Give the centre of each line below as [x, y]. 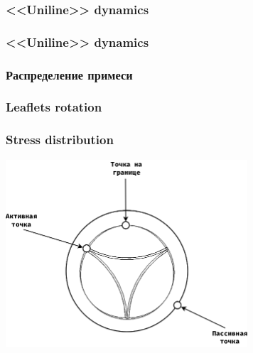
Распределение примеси [69, 74]
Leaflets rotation [54, 107]
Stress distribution [60, 140]
